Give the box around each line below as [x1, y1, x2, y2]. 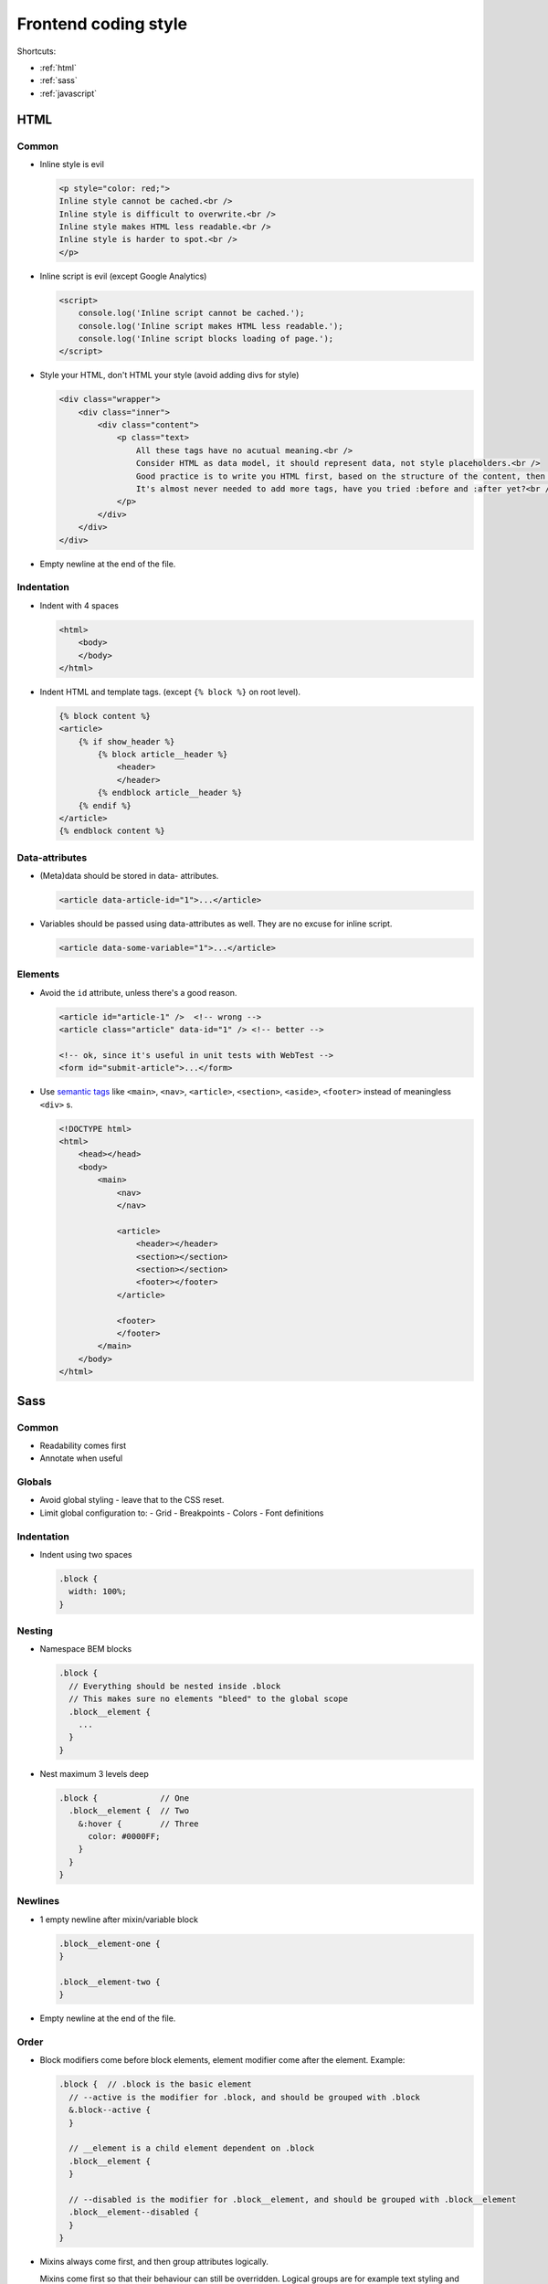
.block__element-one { [58, 1938, 161, 1949]
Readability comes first [39, 1440, 127, 1451]
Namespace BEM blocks [39, 1644, 132, 1655]
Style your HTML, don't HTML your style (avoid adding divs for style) [39, 370, 300, 381]
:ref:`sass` [39, 75, 78, 86]
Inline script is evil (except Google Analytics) [39, 270, 207, 281]
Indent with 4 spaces [39, 599, 119, 611]
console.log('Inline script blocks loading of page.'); [78, 333, 334, 344]
